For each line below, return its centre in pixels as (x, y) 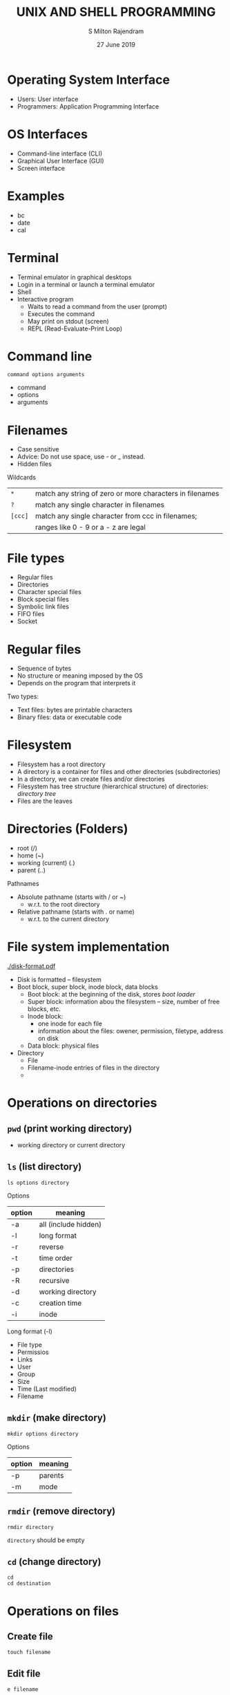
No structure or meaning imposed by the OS (80, 676)
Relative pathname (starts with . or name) (76, 912)
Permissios (33, 1352)
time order (56, 1258)
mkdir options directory (43, 1434)
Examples (36, 196)
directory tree (37, 794)
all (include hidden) (70, 1224)
